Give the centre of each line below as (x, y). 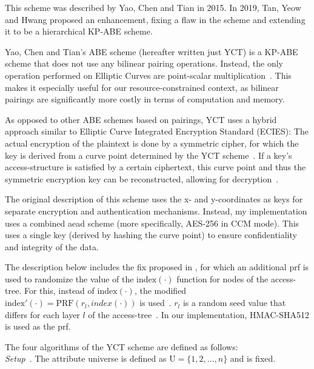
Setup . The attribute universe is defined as (86, 358)
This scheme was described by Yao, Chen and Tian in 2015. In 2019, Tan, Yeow (153, 7)
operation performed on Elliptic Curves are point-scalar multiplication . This (148, 75)
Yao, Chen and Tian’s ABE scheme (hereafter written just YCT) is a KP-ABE (152, 51)
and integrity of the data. (52, 246)
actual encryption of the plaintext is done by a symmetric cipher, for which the (152, 143)
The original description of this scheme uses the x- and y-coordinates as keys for (154, 199)
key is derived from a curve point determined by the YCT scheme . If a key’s (149, 155)
